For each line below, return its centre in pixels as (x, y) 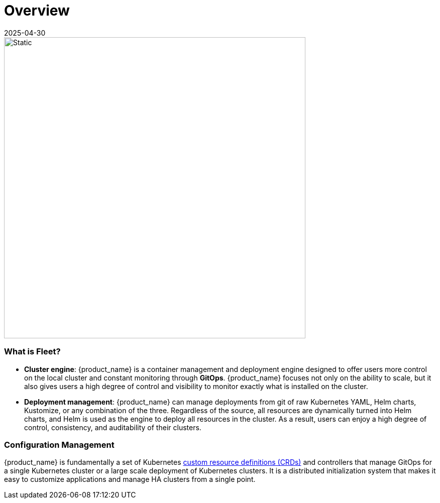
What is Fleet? (32, 352)
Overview (37, 11)
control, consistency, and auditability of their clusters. (113, 427)
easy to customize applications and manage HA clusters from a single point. (130, 479)
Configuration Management (59, 445)
